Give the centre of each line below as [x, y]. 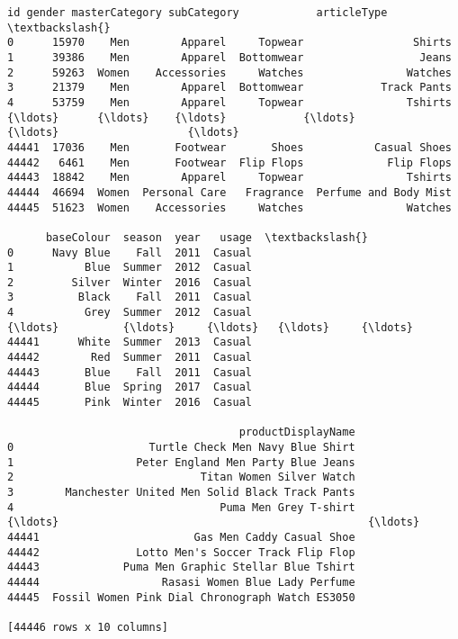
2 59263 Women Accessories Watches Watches [229, 72]
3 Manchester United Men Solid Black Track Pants [181, 492]
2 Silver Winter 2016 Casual [130, 282]
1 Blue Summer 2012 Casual [130, 268]
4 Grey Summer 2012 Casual [130, 313]
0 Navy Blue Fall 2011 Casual [130, 252]
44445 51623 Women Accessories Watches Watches [229, 207]
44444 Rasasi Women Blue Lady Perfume [181, 582]
